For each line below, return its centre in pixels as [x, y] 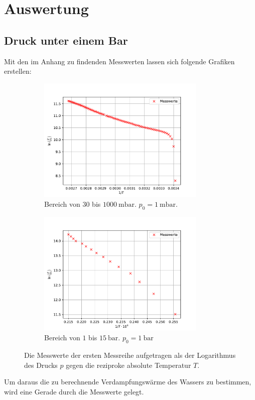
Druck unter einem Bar [66, 40]
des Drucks [41, 365]
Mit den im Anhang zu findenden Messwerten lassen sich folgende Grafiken [119, 61]
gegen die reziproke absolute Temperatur [129, 365]
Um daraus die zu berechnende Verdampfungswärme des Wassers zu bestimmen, [128, 382]
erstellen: [18, 71]
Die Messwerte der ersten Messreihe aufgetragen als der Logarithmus [130, 355]
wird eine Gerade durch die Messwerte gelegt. [74, 391]
